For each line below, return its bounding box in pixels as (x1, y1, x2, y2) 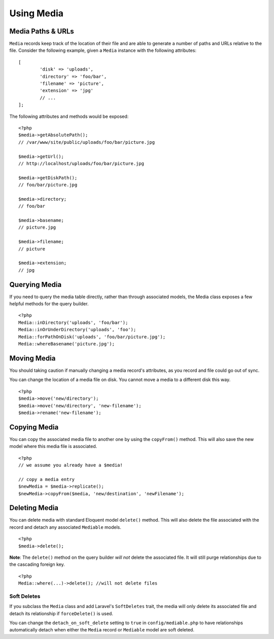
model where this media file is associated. (9, 443, 97, 450)
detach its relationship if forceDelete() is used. (9, 610, 114, 617)
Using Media (9, 8, 63, 19)
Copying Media (9, 423, 59, 431)
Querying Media (9, 280, 62, 289)
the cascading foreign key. (9, 561, 65, 567)
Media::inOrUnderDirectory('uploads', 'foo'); (18, 327, 136, 333)
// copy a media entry (18, 476, 75, 482)
